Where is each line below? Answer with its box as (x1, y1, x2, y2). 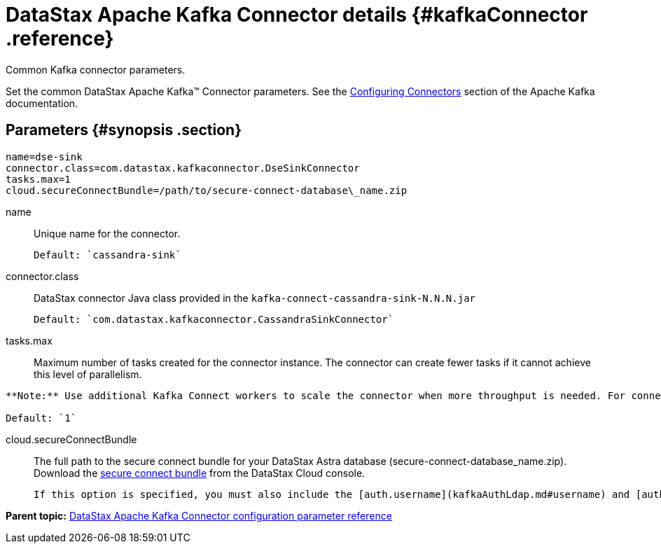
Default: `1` (6, 412, 77, 424)
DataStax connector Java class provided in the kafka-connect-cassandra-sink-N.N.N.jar (34, 291, 475, 304)
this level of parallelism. (34, 368, 142, 380)
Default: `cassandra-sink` (34, 249, 181, 260)
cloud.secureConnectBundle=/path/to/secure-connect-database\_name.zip (6, 184, 408, 196)
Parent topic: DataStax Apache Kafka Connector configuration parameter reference (6, 509, 392, 522)
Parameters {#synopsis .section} (6, 121, 242, 139)
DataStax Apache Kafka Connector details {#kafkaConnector (6, 3, 588, 27)
